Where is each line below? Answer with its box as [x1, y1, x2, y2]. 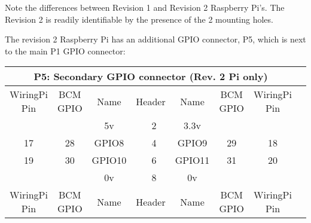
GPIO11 [175, 153, 210, 167]
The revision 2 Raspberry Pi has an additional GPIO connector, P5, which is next [5, 33, 306, 45]
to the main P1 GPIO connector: [5, 44, 126, 57]
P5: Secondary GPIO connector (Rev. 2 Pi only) [33, 69, 268, 84]
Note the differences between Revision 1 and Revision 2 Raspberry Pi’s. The [5, 1, 285, 13]
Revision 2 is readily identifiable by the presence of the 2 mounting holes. [5, 13, 273, 25]
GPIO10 [92, 153, 127, 167]
